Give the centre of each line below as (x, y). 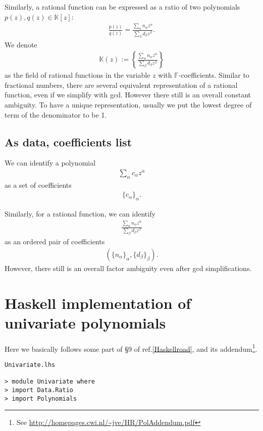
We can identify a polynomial (50, 163)
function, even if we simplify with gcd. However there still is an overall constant (128, 95)
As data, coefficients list (68, 142)
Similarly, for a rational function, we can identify (80, 214)
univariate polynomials (85, 322)
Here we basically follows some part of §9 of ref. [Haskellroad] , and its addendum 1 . (131, 348)
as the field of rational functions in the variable (77, 75)
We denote (21, 44)
